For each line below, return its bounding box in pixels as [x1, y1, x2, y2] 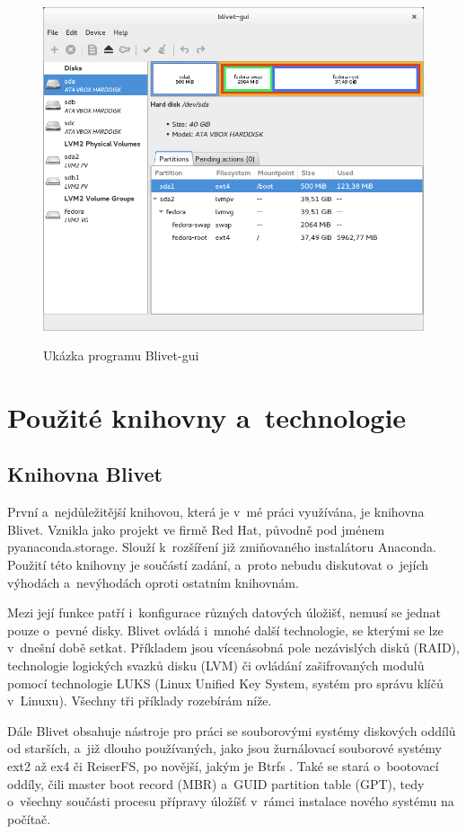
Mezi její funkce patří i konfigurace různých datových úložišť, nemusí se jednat [7, 603, 441, 622]
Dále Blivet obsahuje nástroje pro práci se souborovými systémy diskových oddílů [7, 721, 456, 740]
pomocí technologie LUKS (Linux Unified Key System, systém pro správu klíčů [7, 673, 444, 692]
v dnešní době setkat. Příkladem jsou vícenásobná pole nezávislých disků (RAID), [7, 638, 460, 657]
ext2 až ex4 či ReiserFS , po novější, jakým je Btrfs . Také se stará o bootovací [7, 756, 439, 775]
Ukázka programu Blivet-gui [43, 346, 199, 365]
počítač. [7, 809, 51, 828]
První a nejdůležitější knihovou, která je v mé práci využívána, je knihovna [7, 502, 425, 521]
